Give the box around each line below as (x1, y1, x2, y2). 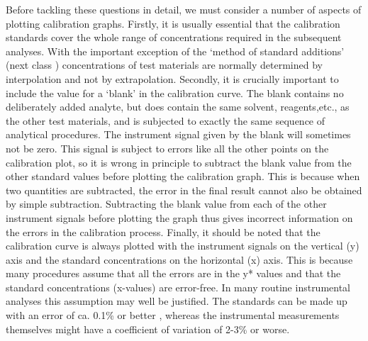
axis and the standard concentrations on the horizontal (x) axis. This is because (6, 252, 353, 267)
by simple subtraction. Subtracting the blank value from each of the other (6, 196, 327, 211)
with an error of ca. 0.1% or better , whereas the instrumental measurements (6, 308, 340, 323)
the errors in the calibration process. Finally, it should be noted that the (6, 224, 320, 239)
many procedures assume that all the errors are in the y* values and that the (6, 266, 341, 281)
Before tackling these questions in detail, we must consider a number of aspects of (6, 2, 362, 16)
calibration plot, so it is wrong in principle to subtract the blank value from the (6, 155, 352, 169)
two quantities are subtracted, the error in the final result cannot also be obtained (6, 182, 362, 197)
